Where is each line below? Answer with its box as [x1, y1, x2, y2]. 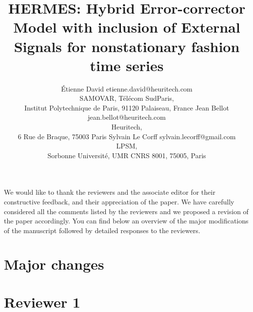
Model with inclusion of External [13, 17, 240, 37]
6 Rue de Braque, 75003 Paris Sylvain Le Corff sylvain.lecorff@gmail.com [18, 131, 236, 141]
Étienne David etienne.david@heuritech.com [61, 83, 193, 93]
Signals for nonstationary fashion [14, 36, 240, 56]
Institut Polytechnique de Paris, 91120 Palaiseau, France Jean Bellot [24, 102, 229, 112]
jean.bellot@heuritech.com [88, 112, 166, 122]
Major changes [4, 254, 104, 274]
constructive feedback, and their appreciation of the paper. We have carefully [4, 197, 234, 207]
